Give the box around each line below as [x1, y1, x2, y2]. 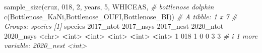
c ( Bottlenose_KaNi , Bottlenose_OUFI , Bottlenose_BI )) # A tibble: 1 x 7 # [4, 11, 237, 21]
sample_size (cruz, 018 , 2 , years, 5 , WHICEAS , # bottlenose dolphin [4, 1, 214, 11]
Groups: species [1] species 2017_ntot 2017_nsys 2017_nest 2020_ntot [4, 21, 224, 31]
